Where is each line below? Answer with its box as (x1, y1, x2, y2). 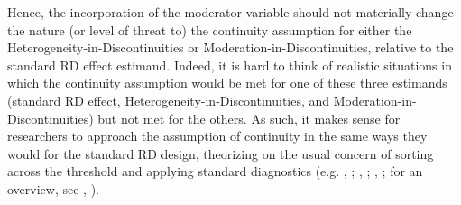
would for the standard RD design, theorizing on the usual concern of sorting (7, 144, 434, 163)
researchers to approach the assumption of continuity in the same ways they (7, 126, 428, 145)
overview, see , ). (7, 179, 99, 198)
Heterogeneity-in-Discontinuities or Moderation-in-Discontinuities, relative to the (7, 38, 454, 57)
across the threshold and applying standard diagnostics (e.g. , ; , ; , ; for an (7, 162, 423, 181)
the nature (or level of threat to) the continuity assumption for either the (7, 20, 412, 39)
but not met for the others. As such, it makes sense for (97, 108, 401, 127)
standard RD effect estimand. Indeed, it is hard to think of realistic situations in (7, 55, 452, 74)
